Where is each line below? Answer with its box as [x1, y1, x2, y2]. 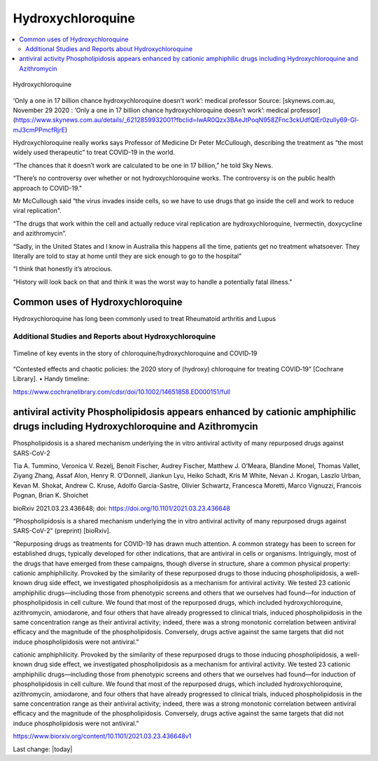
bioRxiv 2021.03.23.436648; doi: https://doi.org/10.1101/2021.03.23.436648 [13, 504, 230, 512]
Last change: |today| [13, 745, 73, 753]
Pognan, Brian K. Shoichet [13, 491, 89, 500]
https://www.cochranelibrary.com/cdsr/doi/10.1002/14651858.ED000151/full [13, 388, 230, 396]
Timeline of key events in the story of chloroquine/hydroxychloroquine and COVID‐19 [13, 349, 258, 357]
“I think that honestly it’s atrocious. [13, 265, 113, 273]
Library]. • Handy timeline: [13, 375, 90, 383]
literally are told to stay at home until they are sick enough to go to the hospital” [13, 252, 241, 260]
